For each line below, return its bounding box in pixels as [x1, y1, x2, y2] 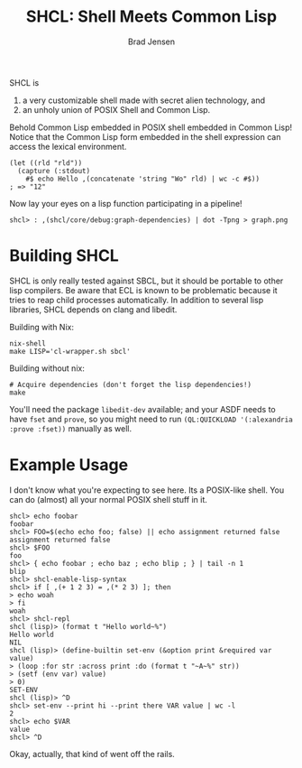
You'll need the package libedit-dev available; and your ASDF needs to [9, 403, 277, 414]
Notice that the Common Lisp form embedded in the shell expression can [9, 131, 281, 142]
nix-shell [9, 338, 47, 348]
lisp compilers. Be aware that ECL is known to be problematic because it [9, 284, 278, 295]
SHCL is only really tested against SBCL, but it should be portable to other [9, 275, 284, 286]
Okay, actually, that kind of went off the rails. [9, 748, 176, 759]
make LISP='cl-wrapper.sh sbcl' [9, 347, 131, 356]
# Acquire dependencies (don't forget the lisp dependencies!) [9, 380, 252, 389]
